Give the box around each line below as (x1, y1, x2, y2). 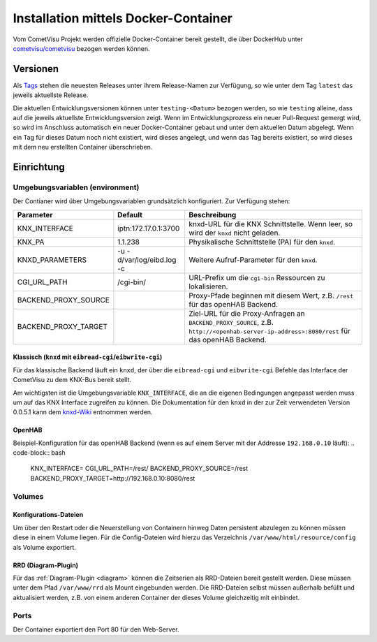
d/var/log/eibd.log (117, 255, 177, 265)
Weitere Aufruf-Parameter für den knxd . (188, 255, 318, 265)
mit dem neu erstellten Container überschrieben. (13, 143, 153, 152)
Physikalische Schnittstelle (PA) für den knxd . (188, 237, 335, 247)
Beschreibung (188, 210, 237, 219)
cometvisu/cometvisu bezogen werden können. (13, 44, 150, 52)
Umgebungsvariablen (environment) (13, 182, 140, 192)
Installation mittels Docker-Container (13, 10, 233, 26)
